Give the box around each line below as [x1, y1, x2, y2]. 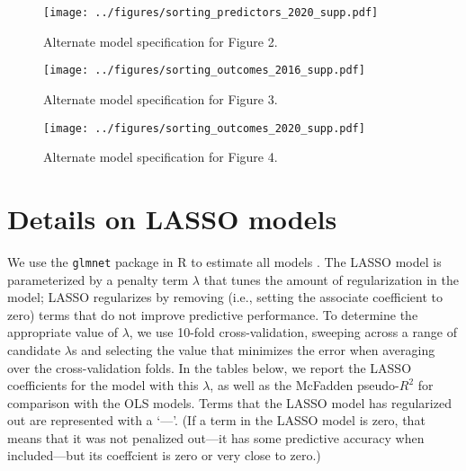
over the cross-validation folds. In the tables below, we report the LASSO [7, 358, 412, 377]
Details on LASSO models [7, 200, 337, 236]
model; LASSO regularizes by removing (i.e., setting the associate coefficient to [7, 288, 443, 307]
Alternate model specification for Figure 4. [43, 147, 278, 166]
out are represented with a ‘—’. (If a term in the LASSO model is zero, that [7, 411, 426, 430]
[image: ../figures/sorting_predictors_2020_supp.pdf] [43, 6, 379, 19]
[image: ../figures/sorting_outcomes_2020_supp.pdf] [43, 121, 365, 135]
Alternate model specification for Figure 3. [43, 89, 278, 108]
